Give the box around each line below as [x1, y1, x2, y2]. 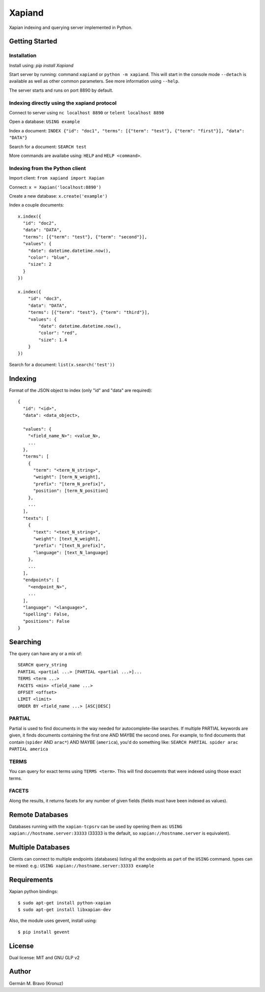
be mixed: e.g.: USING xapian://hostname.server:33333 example [9, 863, 155, 869]
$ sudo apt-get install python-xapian [18, 900, 111, 906]
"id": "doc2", [23, 221, 57, 226]
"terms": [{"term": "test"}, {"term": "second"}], [23, 234, 147, 240]
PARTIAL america [9, 746, 49, 752]
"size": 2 [27, 261, 52, 267]
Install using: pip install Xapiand [9, 62, 74, 68]
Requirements [9, 876, 53, 884]
